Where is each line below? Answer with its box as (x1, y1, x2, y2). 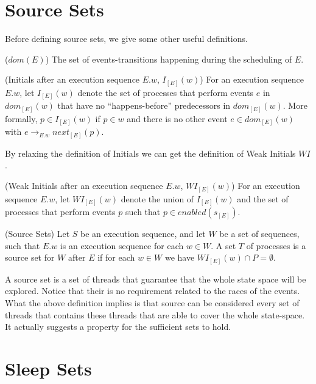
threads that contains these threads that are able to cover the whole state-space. (5, 308, 305, 321)
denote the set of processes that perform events (77, 86, 254, 98)
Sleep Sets (5, 355, 92, 380)
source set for (5, 251, 55, 264)
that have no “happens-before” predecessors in (57, 99, 231, 112)
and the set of (237, 192, 289, 205)
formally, (5, 112, 38, 125)
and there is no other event (127, 112, 228, 125)
